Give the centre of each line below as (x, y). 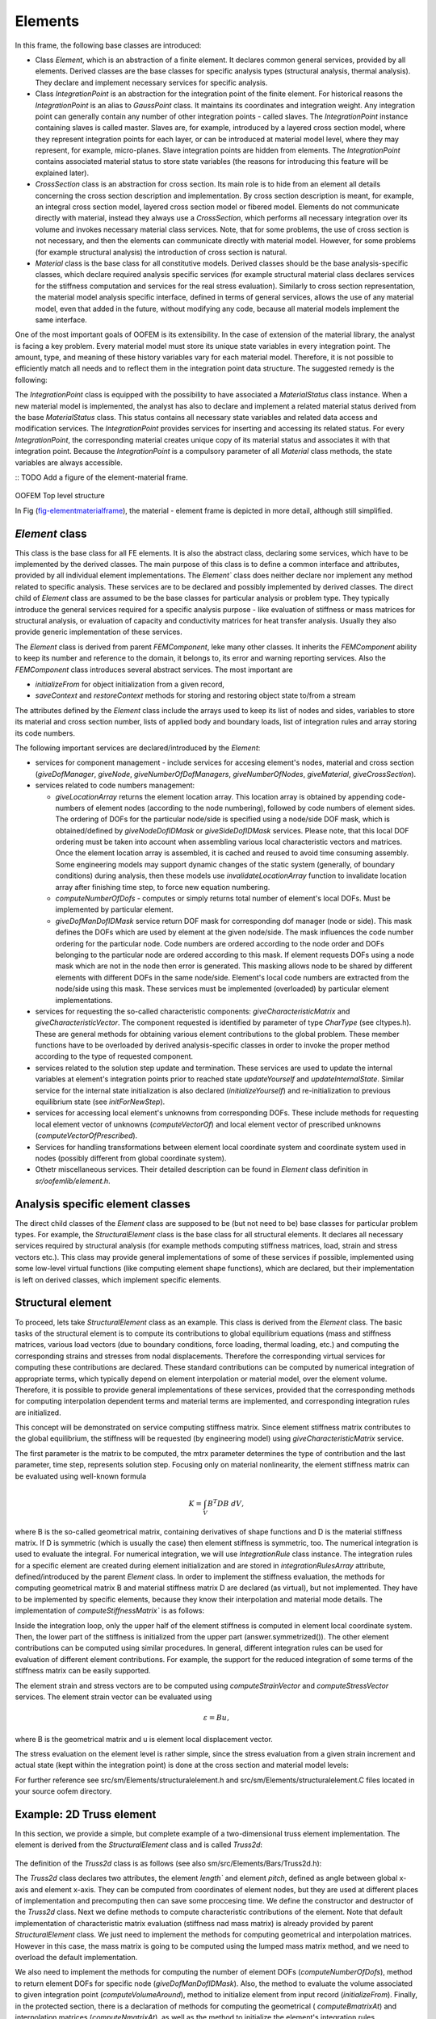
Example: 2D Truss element (86, 1814)
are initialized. (38, 1412)
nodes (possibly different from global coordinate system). (131, 1158)
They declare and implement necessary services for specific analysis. (151, 82)
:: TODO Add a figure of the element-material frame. (102, 477)
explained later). (62, 173)
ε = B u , (216, 1718)
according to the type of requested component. (114, 1056)
